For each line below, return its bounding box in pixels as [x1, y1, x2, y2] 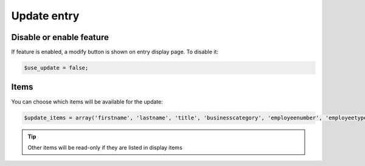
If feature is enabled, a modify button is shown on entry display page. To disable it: [11, 48, 219, 56]
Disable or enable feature [11, 32, 109, 42]
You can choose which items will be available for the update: [11, 98, 164, 105]
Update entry [11, 9, 80, 22]
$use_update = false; [24, 64, 89, 71]
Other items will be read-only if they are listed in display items [27, 144, 182, 151]
